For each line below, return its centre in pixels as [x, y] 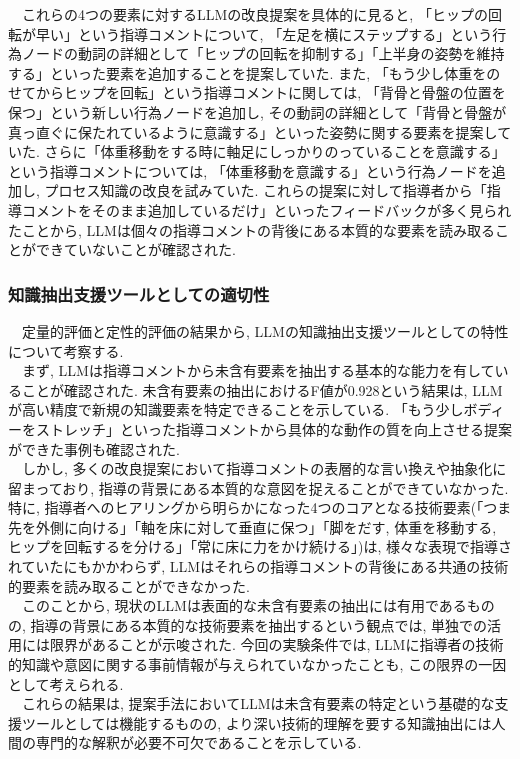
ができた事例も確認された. [94, 448]
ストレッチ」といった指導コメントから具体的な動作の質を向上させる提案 [273, 428]
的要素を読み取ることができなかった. [129, 585]
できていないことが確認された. [135, 249]
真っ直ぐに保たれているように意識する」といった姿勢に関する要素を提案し [253, 131]
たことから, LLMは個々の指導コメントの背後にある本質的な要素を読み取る [251, 229]
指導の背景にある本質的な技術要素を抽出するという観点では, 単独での [259, 624]
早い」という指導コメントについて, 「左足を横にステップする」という [264, 33]
